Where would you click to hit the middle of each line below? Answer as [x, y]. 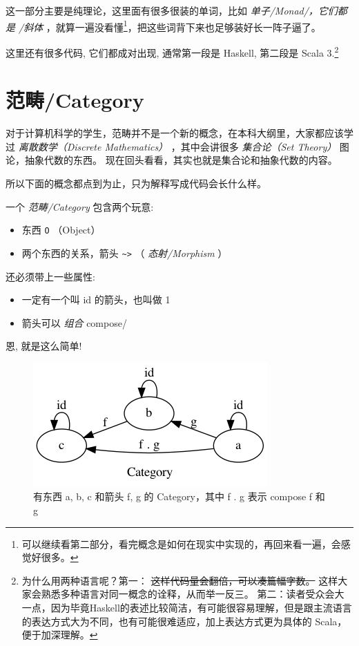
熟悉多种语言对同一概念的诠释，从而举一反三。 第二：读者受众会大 [193, 594]
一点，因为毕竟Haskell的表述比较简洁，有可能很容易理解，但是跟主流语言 [187, 608]
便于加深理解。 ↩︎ [60, 635]
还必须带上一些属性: [50, 276]
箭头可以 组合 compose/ [74, 322]
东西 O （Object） [61, 230]
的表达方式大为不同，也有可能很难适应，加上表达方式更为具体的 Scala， [184, 621]
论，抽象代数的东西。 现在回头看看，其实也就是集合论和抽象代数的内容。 [172, 160]
